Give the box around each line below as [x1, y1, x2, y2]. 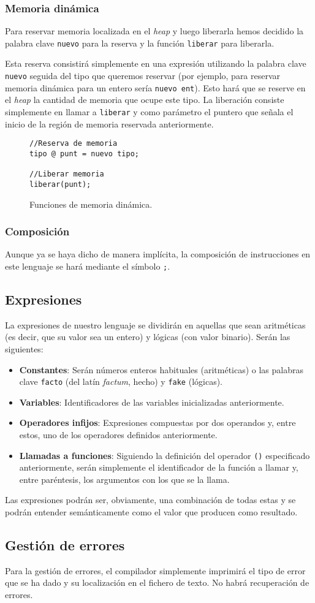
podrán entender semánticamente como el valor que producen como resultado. [5, 506, 298, 518]
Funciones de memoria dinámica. [29, 197, 153, 210]
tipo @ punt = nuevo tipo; [29, 149, 139, 158]
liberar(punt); [29, 180, 91, 189]
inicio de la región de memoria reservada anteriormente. [5, 117, 214, 130]
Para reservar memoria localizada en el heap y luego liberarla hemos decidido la [5, 25, 304, 37]
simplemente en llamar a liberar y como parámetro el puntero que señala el [5, 105, 294, 118]
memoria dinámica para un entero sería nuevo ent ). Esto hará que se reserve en [5, 81, 306, 94]
